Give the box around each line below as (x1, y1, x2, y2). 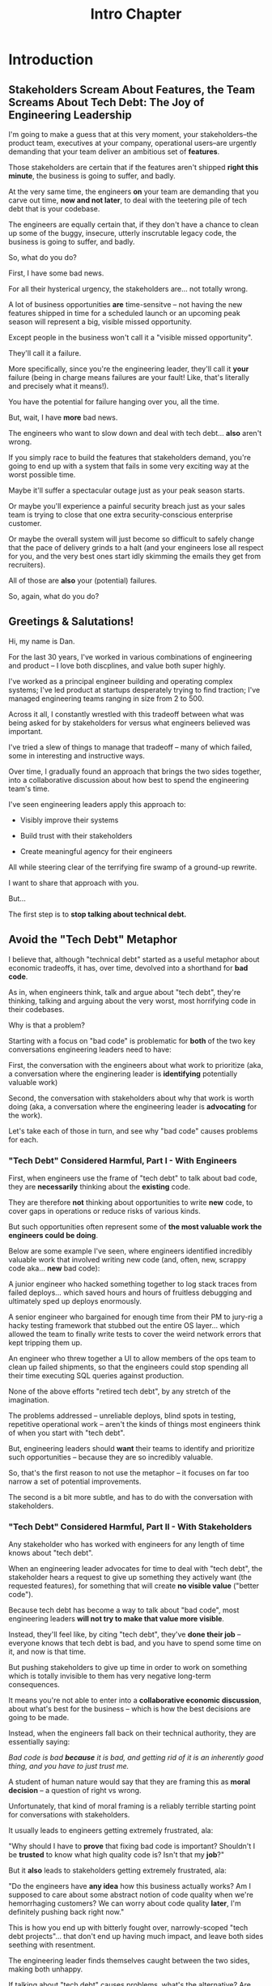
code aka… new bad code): (8, 1263, 100, 1273)
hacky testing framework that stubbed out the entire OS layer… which (8, 1320, 240, 1330)
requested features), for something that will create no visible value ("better (8, 1581, 260, 1591)
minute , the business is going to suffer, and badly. (8, 171, 176, 181)
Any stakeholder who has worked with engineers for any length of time (8, 1540, 245, 1549)
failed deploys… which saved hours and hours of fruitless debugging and (8, 1288, 253, 1297)
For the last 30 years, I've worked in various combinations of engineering (8, 651, 253, 661)
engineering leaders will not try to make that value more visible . (8, 1614, 225, 1624)
